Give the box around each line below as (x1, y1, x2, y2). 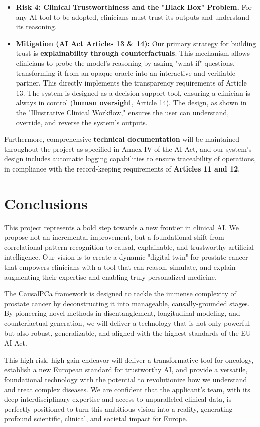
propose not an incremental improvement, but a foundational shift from (4, 232, 224, 242)
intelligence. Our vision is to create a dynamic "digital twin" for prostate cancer (4, 251, 248, 262)
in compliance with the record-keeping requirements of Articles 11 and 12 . (4, 163, 240, 174)
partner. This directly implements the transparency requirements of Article (16, 77, 247, 88)
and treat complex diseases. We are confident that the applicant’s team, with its (4, 384, 250, 394)
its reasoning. (16, 21, 57, 32)
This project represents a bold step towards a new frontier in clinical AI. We (4, 222, 239, 232)
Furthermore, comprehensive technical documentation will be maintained (4, 134, 239, 144)
